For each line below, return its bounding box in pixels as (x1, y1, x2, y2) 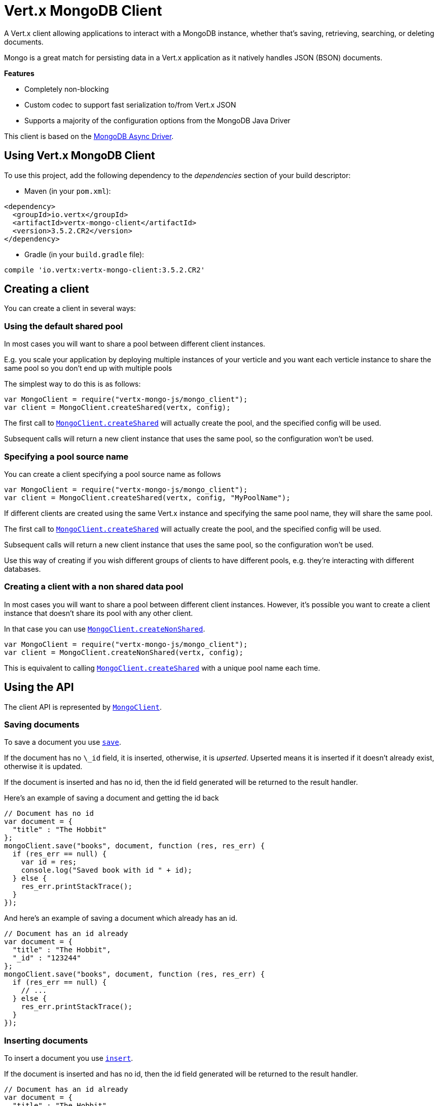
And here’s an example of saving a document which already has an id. (4, 914, 238, 923)
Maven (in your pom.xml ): (24, 186, 111, 195)
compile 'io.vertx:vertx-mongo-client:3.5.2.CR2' (4, 265, 205, 274)
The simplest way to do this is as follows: (4, 379, 141, 389)
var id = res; (21, 858, 77, 867)
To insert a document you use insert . (4, 1054, 133, 1063)
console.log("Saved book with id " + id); (21, 866, 192, 875)
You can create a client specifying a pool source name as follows (4, 469, 221, 478)
